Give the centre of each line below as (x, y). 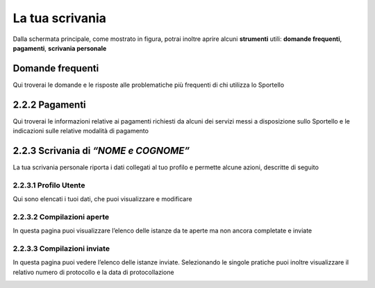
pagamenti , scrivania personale (60, 48)
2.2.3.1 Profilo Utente (49, 185)
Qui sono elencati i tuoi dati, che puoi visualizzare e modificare (102, 199)
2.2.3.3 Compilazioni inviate (61, 248)
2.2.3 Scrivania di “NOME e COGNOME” (101, 150)
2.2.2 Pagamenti (49, 104)
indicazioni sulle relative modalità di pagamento (81, 131)
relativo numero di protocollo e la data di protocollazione (93, 272)
